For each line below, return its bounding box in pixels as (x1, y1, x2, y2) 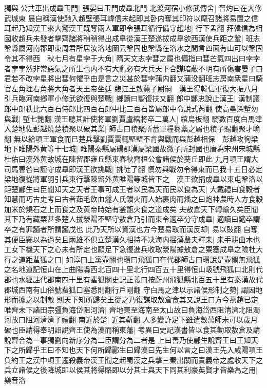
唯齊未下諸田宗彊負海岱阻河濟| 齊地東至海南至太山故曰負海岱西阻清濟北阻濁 (4, 304, 260, 315)
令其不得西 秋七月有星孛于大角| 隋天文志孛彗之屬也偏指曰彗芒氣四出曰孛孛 (4, 52, 260, 63)
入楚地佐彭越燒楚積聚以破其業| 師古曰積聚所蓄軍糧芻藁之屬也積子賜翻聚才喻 (4, 123, 260, 134)
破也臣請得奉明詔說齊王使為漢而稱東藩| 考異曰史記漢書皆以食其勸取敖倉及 (4, 324, 253, 335)
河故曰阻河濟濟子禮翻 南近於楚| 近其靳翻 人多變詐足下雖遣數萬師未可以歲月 (4, 314, 258, 325)
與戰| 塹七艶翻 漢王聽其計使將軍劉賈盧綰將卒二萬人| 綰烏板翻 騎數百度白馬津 (4, 113, 262, 124)
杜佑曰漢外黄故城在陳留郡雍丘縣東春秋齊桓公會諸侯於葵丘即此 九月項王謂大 (4, 153, 258, 164)
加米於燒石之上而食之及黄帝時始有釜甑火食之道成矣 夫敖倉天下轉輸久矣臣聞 (4, 203, 258, 214)
